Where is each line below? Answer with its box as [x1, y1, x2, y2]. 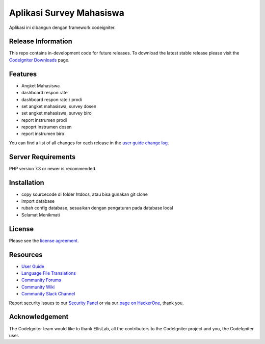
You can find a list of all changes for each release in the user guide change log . [9, 140, 169, 146]
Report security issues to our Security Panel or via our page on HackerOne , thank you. [9, 300, 184, 306]
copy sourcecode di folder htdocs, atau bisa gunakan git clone [21, 191, 148, 197]
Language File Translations [21, 270, 76, 276]
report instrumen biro [21, 131, 65, 137]
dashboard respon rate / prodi [21, 96, 82, 103]
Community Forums [21, 277, 61, 283]
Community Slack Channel [21, 291, 76, 297]
